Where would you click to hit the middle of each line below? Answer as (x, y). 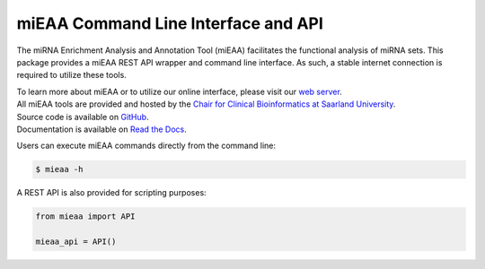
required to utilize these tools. (72, 75)
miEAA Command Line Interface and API (170, 23)
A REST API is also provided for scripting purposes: (111, 193)
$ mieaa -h (59, 169)
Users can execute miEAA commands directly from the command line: (146, 146)
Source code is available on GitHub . (83, 117)
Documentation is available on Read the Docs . (102, 129)
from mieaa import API (85, 217)
